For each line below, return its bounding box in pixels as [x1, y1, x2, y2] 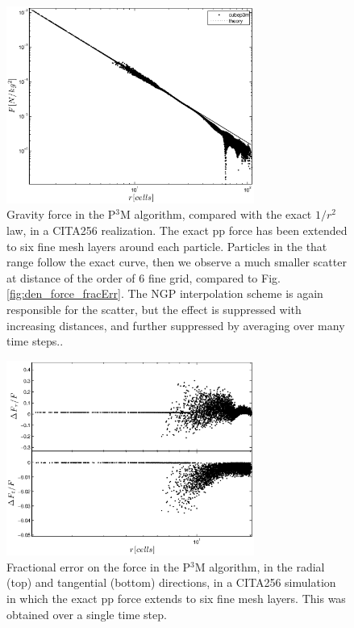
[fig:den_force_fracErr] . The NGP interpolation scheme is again [6, 285, 323, 302]
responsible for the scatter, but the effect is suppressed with [6, 301, 302, 318]
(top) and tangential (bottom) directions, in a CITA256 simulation [6, 574, 336, 591]
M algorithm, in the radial [194, 558, 325, 575]
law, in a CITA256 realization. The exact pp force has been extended [6, 222, 348, 239]
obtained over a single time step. [6, 605, 167, 622]
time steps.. [6, 333, 64, 350]
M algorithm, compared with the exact [120, 206, 312, 223]
